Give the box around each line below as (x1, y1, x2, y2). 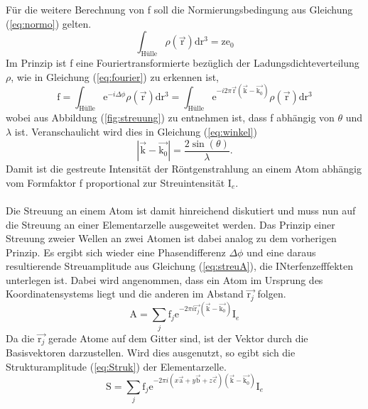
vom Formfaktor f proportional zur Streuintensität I (6, 175, 232, 190)
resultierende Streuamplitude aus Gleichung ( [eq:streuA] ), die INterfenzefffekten (6, 258, 354, 273)
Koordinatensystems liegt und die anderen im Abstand (6, 286, 244, 301)
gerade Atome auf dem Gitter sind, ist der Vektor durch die (48, 330, 308, 345)
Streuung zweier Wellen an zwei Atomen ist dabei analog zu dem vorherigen (6, 231, 337, 246)
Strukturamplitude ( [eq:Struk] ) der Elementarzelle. (6, 359, 227, 373)
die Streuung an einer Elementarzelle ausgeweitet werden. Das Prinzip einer (6, 217, 335, 231)
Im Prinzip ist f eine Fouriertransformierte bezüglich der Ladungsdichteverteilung (6, 55, 359, 70)
